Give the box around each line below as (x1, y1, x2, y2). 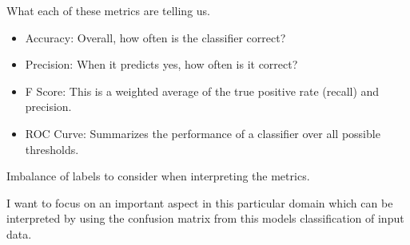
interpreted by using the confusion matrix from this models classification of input (6, 210, 404, 227)
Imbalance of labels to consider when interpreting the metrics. (6, 168, 310, 184)
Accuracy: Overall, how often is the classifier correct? (25, 29, 286, 45)
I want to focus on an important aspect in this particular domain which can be (6, 194, 393, 211)
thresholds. (25, 140, 79, 157)
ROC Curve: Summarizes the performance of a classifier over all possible (25, 124, 380, 141)
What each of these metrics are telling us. (6, 2, 210, 18)
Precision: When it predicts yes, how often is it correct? (25, 56, 298, 73)
